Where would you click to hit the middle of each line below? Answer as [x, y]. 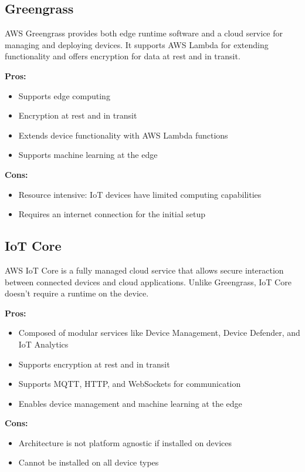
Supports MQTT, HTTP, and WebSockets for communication [130, 384]
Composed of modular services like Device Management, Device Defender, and [159, 333]
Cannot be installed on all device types [89, 462]
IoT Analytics [43, 344]
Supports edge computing [64, 95]
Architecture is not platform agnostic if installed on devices [125, 442]
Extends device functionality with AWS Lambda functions [123, 135]
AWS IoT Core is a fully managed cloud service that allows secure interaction [144, 270]
